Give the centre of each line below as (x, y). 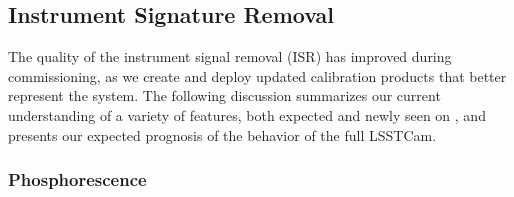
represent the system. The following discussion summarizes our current (224, 95)
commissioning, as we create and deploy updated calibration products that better (257, 75)
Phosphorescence (77, 179)
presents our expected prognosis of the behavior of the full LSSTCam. (222, 134)
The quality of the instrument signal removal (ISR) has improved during (230, 56)
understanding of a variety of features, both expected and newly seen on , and (247, 114)
